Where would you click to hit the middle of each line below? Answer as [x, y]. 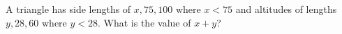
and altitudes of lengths [286, 9]
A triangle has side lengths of [68, 9]
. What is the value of [144, 22]
